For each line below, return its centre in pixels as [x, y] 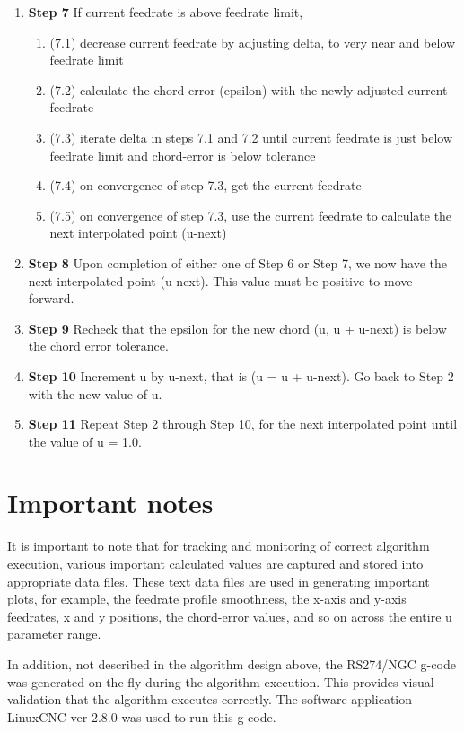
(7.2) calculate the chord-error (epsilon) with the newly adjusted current [249, 89]
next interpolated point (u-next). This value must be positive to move [220, 280]
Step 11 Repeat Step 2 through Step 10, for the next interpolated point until [243, 424]
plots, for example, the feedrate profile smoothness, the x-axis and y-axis [207, 599]
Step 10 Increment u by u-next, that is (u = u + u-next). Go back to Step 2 [241, 375]
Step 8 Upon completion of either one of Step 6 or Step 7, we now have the [237, 262]
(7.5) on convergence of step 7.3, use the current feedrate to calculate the [251, 215]
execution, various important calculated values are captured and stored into [215, 563]
